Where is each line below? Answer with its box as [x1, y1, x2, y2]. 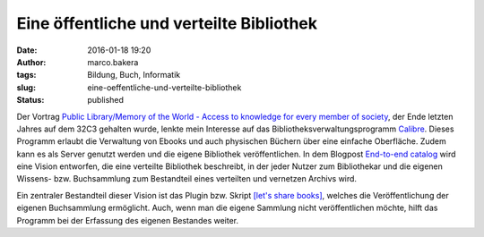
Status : [16, 95, 45, 106]
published [87, 95, 125, 106]
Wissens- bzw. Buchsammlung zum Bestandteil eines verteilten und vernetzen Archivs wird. [16, 174, 358, 184]
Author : [16, 56, 47, 67]
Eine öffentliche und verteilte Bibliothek [16, 13, 318, 33]
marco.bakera [87, 56, 139, 67]
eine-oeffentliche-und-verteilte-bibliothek [87, 81, 242, 93]
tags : [16, 70, 37, 80]
